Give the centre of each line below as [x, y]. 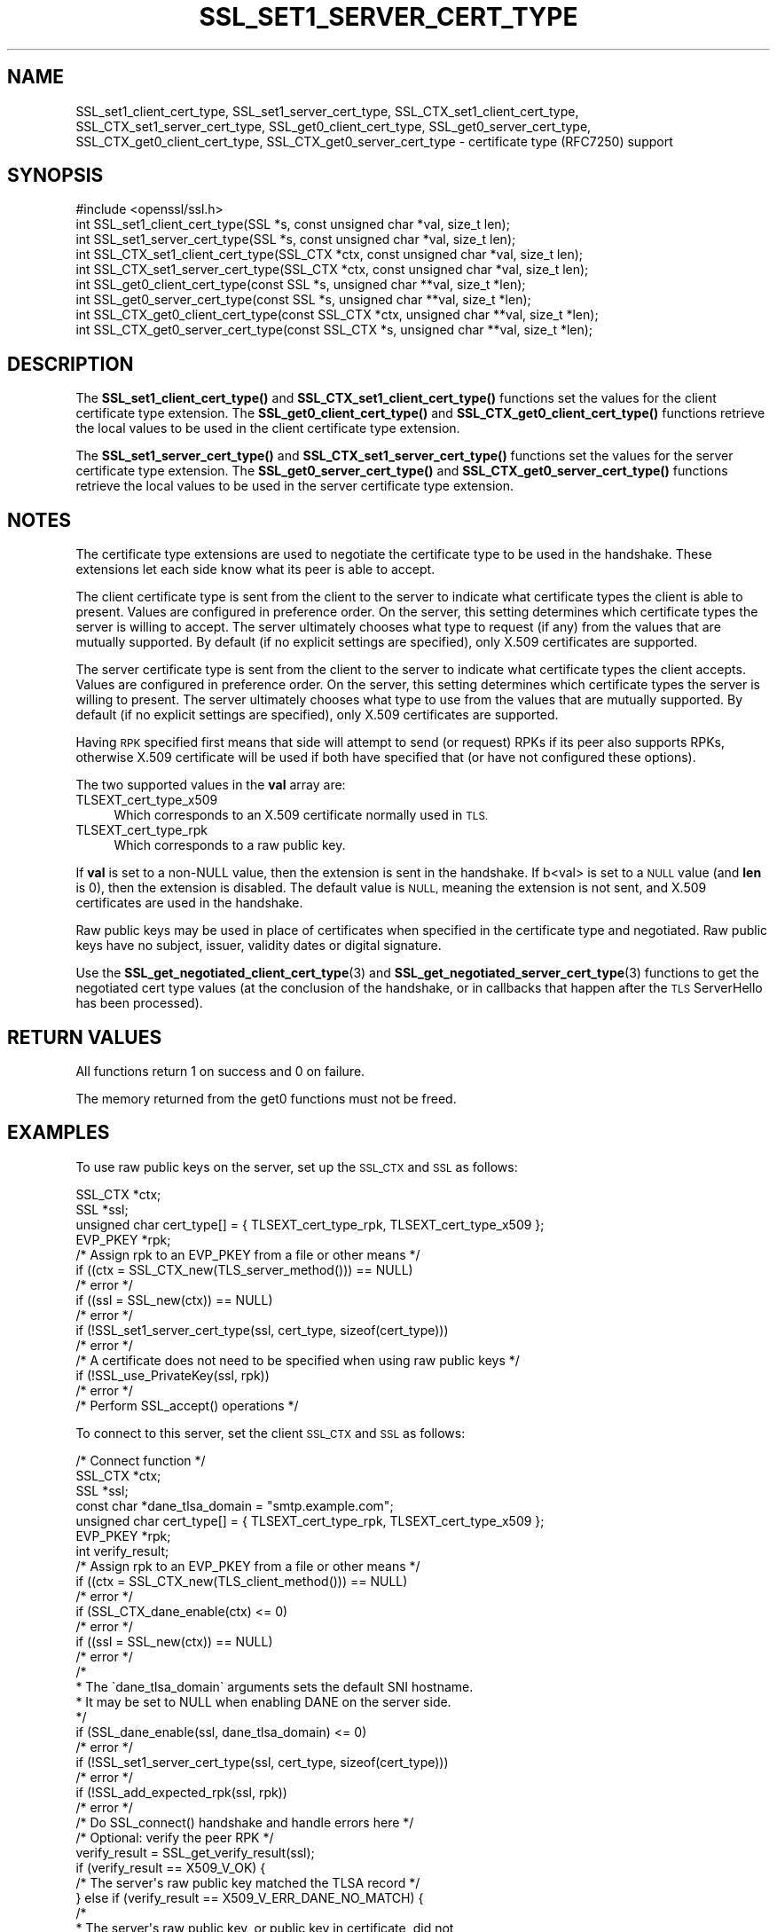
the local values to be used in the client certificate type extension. [268, 428]
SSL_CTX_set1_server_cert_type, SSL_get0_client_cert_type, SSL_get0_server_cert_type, [334, 126]
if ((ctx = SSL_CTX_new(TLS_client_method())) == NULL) [242, 1581]
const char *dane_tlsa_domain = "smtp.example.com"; [235, 1505]
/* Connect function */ [141, 1460]
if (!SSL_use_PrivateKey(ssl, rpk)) [173, 1375]
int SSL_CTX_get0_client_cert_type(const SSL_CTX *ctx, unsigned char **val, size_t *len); [337, 315]
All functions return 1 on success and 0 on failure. [220, 1071]
